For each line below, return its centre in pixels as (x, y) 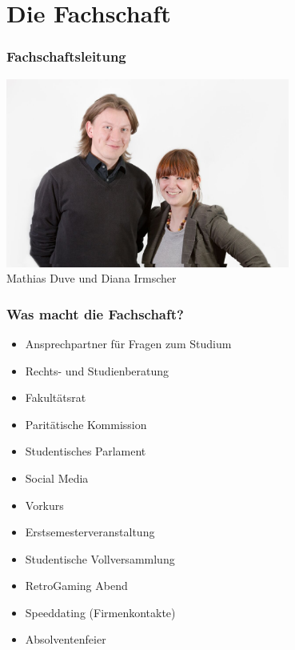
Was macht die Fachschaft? (95, 313)
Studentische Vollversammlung (100, 558)
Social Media (57, 477)
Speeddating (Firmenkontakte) (100, 612)
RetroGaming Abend (76, 586)
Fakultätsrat (56, 397)
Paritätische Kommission (86, 424)
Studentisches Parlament (86, 451)
